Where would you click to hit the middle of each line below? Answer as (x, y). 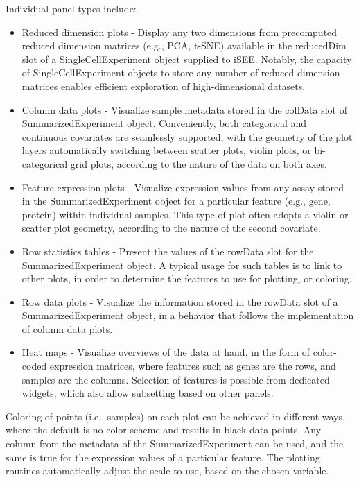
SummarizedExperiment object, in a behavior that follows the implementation (188, 315)
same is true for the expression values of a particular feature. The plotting (163, 457)
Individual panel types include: (71, 8)
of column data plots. (67, 328)
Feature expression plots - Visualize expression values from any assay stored (183, 187)
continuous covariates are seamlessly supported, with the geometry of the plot (187, 136)
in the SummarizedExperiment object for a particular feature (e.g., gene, (176, 201)
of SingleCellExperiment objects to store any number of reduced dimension (181, 72)
